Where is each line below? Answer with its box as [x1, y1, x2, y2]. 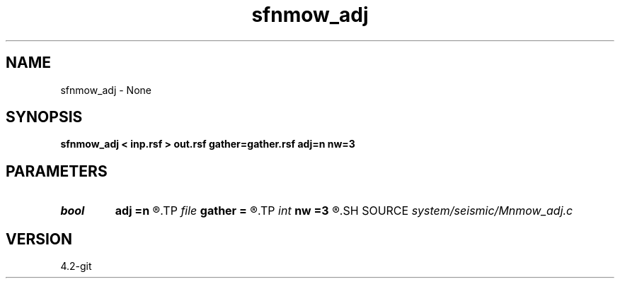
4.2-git [60, 260, 92, 273]
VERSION [6, 230, 73, 248]
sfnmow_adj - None [60, 83, 151, 96]
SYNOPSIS [6, 108, 83, 126]
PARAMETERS [6, 162, 108, 180]
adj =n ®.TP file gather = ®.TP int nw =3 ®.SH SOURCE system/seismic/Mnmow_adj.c [115, 203, 573, 218]
